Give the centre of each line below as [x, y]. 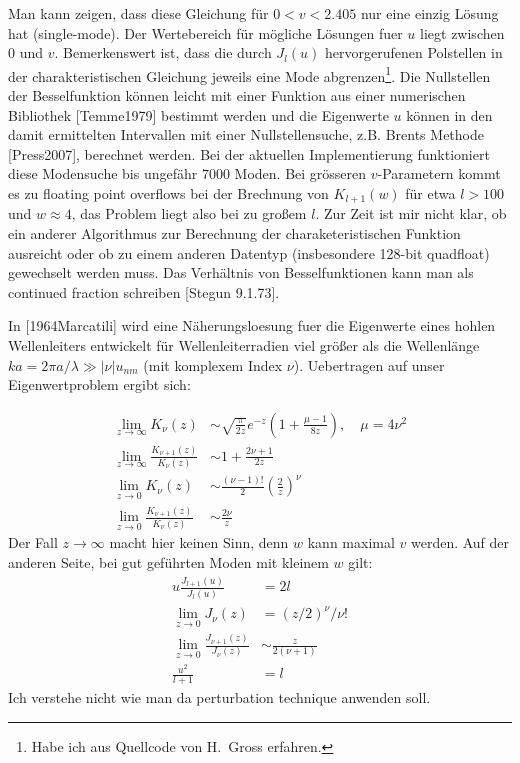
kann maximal [351, 542]
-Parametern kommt [439, 173]
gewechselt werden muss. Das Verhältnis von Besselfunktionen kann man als [241, 272]
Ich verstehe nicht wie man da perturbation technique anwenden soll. [219, 697]
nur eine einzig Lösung [429, 13]
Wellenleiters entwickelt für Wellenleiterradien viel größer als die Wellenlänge [244, 345]
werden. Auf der [460, 542]
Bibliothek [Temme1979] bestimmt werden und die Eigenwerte [198, 114]
